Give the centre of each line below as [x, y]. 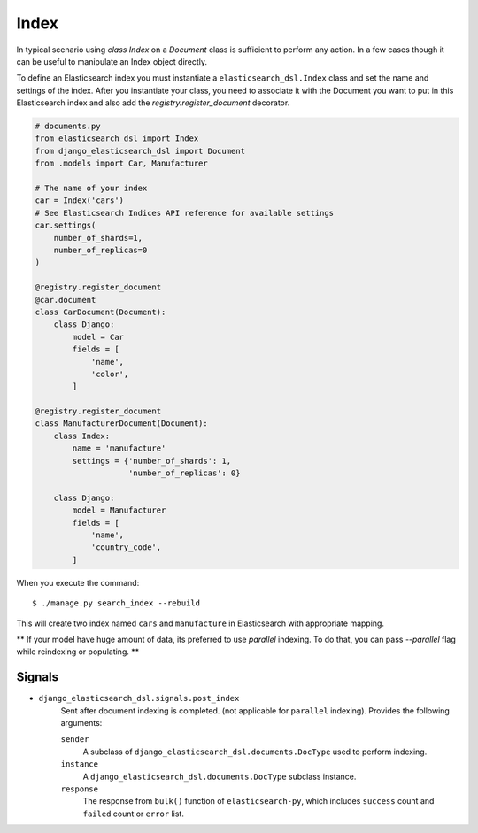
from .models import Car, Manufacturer [121, 163]
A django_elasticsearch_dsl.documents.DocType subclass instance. [220, 776]
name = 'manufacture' [119, 448]
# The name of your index [91, 189]
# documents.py [68, 127]
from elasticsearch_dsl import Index [117, 139]
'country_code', [126, 548]
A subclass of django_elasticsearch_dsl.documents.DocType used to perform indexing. [255, 752]
